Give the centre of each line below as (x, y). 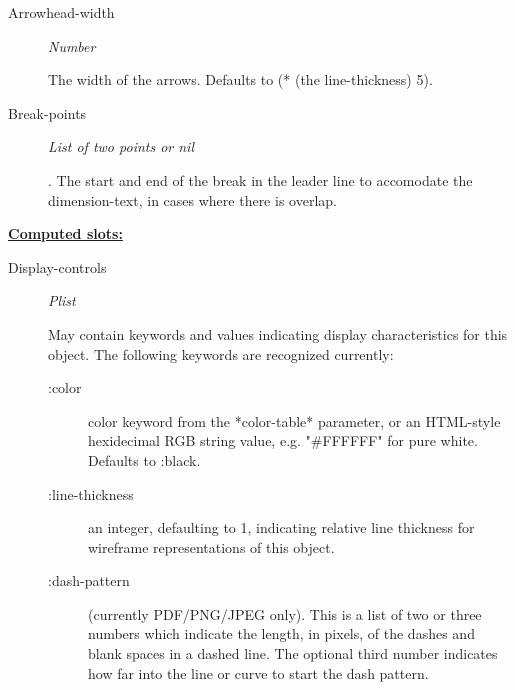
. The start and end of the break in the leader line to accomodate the (260, 179)
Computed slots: (65, 233)
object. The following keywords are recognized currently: (221, 353)
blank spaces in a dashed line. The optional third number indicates (293, 653)
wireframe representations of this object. (211, 546)
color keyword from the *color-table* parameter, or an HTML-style (294, 420)
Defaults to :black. (144, 459)
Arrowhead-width (61, 12)
